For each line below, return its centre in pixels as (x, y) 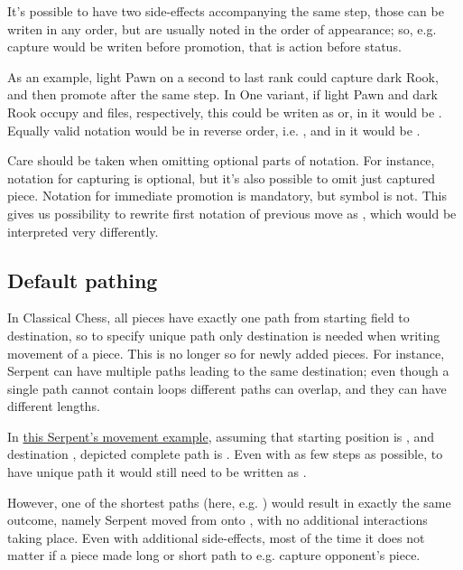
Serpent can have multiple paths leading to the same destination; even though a (228, 371)
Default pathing (83, 280)
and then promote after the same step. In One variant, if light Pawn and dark (222, 94)
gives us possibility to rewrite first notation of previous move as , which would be (232, 213)
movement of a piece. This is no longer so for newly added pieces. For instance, (226, 353)
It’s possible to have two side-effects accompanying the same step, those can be (226, 11)
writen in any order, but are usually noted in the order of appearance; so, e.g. (222, 28)
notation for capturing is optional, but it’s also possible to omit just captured (221, 178)
